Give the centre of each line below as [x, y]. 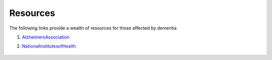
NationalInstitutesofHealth [49, 46]
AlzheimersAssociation [46, 37]
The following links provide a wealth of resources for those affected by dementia [93, 28]
